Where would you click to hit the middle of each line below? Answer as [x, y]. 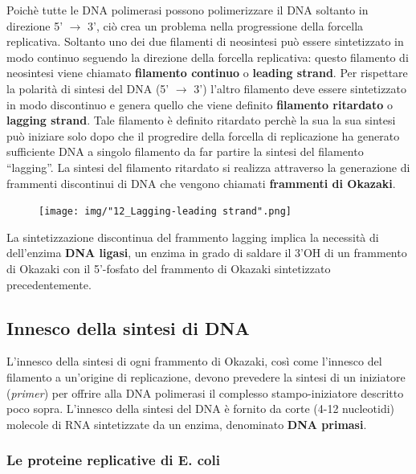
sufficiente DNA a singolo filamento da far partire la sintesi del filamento [185, 151]
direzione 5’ [35, 25]
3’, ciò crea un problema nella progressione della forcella [226, 25]
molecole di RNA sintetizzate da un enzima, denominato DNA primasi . [187, 424]
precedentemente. [49, 284]
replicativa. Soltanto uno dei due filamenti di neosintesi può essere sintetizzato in [205, 41]
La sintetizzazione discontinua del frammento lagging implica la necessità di [193, 237]
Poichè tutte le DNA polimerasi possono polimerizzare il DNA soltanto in [188, 10]
